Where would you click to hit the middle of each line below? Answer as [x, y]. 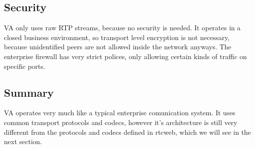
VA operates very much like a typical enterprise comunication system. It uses [120, 113]
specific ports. [25, 66]
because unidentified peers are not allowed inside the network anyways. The [118, 47]
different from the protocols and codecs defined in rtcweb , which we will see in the [127, 132]
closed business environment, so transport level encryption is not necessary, [117, 37]
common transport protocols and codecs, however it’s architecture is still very [121, 122]
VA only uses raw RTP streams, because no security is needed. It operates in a [122, 28]
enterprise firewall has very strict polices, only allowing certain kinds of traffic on [126, 56]
